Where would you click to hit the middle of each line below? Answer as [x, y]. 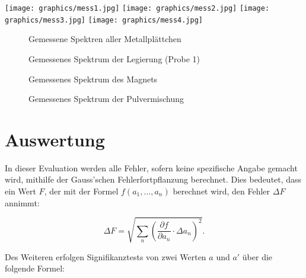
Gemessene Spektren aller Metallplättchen [105, 39]
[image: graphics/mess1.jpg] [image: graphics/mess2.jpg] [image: [137, 8]
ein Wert [20, 191]
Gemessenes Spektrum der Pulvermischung [106, 99]
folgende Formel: [35, 268]
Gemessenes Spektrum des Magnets [93, 79]
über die [257, 256]
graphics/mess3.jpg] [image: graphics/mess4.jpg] [104, 20]
